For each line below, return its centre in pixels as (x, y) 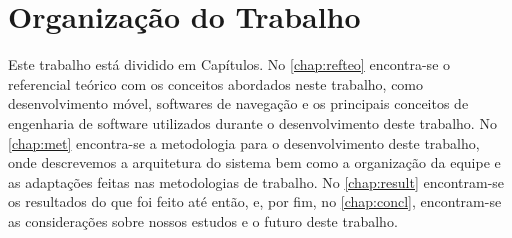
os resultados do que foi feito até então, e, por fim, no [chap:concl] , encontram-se (255, 201)
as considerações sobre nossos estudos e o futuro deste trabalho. (203, 220)
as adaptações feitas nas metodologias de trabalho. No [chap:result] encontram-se (256, 181)
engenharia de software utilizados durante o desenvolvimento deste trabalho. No (252, 122)
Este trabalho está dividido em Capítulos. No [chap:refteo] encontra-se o (229, 64)
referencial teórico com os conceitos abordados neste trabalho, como (216, 83)
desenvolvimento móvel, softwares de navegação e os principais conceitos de (238, 103)
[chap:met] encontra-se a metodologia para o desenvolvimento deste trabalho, (244, 142)
